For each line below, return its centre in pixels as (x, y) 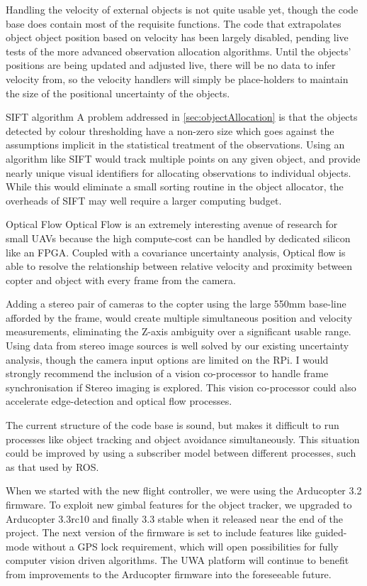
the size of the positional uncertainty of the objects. (118, 93)
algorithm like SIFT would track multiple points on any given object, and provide (183, 158)
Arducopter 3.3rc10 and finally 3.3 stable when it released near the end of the (174, 518)
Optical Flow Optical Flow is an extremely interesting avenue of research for (172, 224)
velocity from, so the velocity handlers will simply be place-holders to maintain (177, 78)
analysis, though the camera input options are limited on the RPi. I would (167, 359)
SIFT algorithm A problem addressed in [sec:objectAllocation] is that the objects (182, 117)
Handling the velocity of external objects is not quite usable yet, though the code (182, 9)
